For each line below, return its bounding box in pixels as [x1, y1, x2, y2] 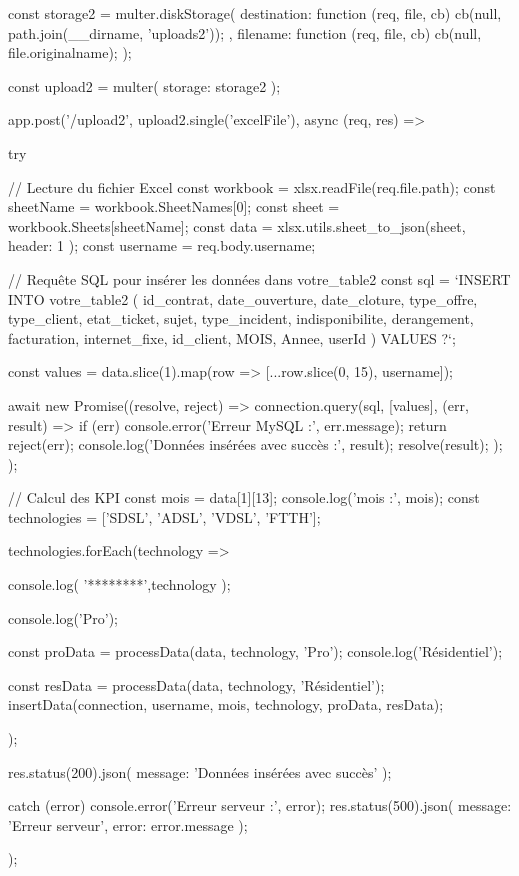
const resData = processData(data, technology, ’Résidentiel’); [8, 674, 385, 695]
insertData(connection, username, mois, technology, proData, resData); [8, 694, 444, 715]
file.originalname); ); [8, 42, 132, 63]
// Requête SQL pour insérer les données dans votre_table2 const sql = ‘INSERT [8, 268, 511, 289]
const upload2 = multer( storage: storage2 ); [8, 75, 281, 96]
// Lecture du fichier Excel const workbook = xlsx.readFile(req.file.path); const [8, 176, 496, 197]
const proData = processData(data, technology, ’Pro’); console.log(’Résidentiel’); [8, 641, 503, 662]
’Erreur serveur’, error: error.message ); [8, 814, 248, 835]
